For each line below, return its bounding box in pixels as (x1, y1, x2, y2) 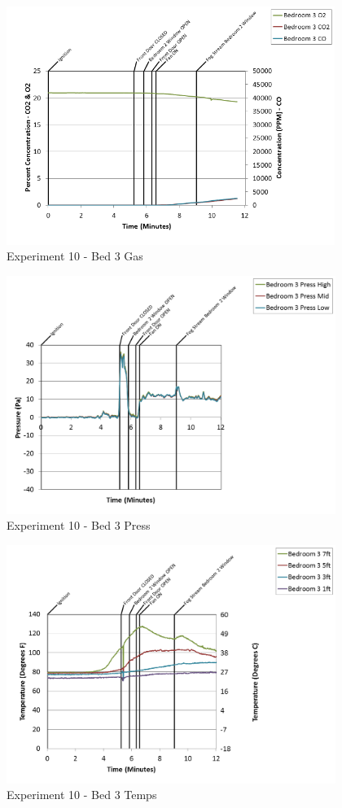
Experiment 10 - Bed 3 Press (7, 517, 151, 534)
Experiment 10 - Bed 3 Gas (7, 247, 143, 264)
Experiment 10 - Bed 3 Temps (7, 786, 157, 803)
